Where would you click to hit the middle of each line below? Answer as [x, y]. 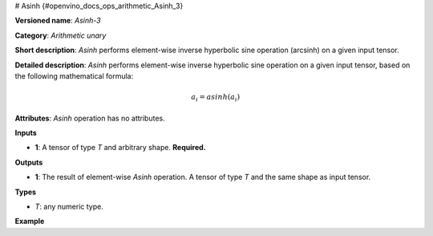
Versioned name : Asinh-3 [58, 21]
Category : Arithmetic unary [61, 35]
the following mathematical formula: [74, 75]
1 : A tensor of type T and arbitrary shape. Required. [120, 148]
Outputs [29, 162]
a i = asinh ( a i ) [216, 98]
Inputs [26, 133]
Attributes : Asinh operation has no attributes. [90, 118]
